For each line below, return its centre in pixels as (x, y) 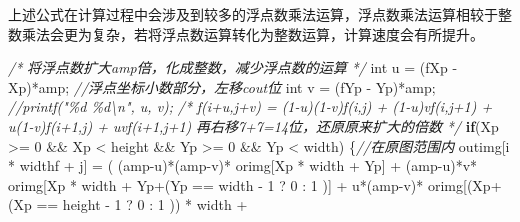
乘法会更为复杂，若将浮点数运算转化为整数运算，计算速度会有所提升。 (252, 33)
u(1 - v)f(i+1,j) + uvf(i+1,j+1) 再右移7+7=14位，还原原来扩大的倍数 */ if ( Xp (253, 125)
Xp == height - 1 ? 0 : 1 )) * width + (130, 204)
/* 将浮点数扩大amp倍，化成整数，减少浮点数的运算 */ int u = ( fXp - (233, 67)
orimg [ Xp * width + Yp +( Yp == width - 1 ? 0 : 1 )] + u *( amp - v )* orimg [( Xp (249, 184)
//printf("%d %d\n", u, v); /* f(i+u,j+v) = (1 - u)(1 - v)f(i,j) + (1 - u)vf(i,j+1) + (250, 106)
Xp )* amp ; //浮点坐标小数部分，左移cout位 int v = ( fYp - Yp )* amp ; (222, 86)
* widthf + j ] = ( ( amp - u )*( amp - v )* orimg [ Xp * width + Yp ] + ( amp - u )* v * (243, 165)
